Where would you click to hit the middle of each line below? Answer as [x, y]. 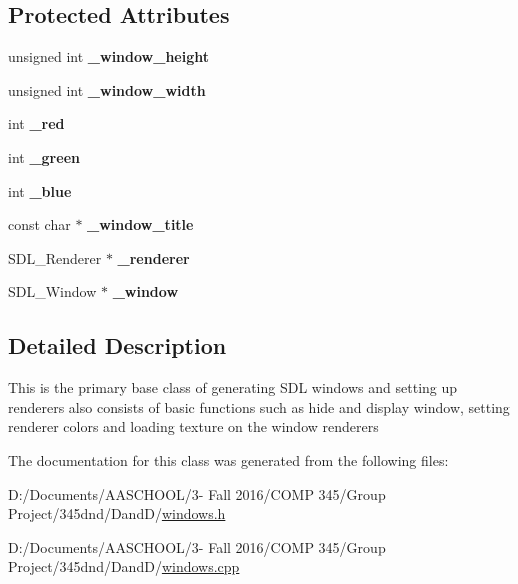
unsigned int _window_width [107, 89]
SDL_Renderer [55, 257]
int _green [44, 156]
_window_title [140, 224]
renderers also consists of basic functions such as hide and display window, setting [259, 406]
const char [39, 224]
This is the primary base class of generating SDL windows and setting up [233, 387]
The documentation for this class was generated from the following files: [228, 459]
